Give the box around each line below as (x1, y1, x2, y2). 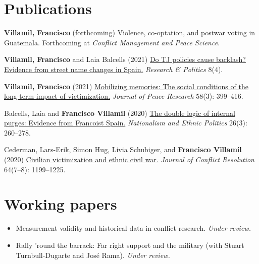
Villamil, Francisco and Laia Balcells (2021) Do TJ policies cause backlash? (4, 54, 246, 64)
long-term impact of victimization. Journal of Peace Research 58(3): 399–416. (4, 91, 243, 101)
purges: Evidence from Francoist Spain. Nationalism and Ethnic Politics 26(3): (4, 117, 247, 128)
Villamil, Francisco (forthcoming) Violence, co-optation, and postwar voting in (4, 27, 255, 38)
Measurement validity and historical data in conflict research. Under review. (16, 223, 251, 233)
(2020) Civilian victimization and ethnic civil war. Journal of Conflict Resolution (4, 154, 254, 165)
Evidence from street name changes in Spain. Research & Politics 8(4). (4, 63, 223, 74)
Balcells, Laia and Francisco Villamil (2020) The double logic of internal (4, 107, 235, 118)
